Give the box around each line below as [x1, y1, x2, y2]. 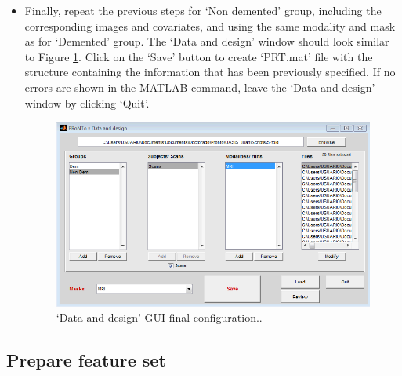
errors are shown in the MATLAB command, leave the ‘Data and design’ [24, 78, 375, 95]
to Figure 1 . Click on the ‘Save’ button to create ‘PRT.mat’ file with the [24, 48, 373, 64]
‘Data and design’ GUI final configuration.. [56, 309, 263, 326]
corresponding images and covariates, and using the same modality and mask [24, 17, 396, 34]
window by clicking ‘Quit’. [24, 94, 150, 111]
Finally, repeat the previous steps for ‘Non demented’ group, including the [24, 2, 382, 18]
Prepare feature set [6, 348, 166, 372]
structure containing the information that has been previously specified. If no [24, 64, 396, 80]
